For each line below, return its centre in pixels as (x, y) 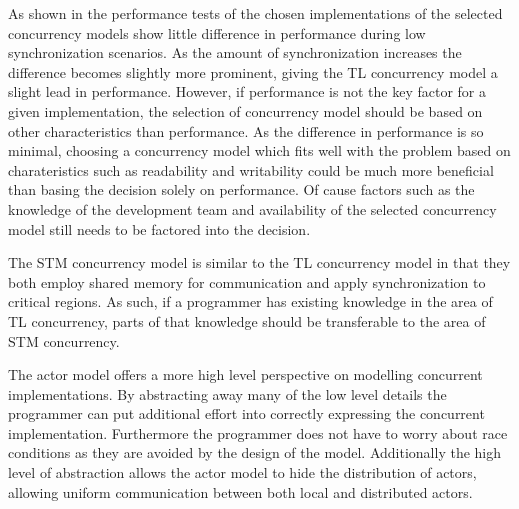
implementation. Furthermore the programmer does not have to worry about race (258, 432)
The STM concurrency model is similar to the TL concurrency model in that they (259, 262)
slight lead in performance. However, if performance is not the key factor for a (247, 91)
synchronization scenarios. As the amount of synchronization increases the (235, 52)
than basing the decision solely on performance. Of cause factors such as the (241, 189)
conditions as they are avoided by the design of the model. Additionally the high (255, 452)
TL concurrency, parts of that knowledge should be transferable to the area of (247, 320)
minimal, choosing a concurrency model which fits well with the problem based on (259, 150)
